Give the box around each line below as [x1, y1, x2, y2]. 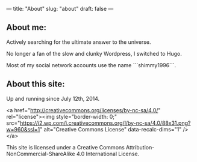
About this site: [6, 79, 65, 89]
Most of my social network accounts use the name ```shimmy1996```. [6, 61, 177, 68]
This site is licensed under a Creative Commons [6, 143, 125, 151]
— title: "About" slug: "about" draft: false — [6, 5, 114, 12]
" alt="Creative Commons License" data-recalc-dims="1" [40, 125, 182, 133]
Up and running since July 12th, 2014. [6, 95, 100, 102]
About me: [6, 22, 47, 32]
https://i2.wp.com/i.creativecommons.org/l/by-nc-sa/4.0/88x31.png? [20, 119, 191, 127]
